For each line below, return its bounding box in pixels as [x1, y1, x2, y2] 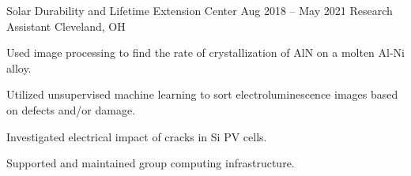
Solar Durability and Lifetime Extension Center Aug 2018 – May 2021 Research [6, 2, 393, 18]
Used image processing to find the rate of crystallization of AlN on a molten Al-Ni [6, 44, 405, 61]
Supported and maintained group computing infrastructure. [6, 155, 295, 171]
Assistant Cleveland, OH [6, 17, 126, 34]
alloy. [6, 59, 32, 76]
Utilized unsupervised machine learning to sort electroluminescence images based [6, 86, 398, 103]
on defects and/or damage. [6, 101, 136, 118]
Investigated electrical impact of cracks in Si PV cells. [6, 128, 267, 144]
